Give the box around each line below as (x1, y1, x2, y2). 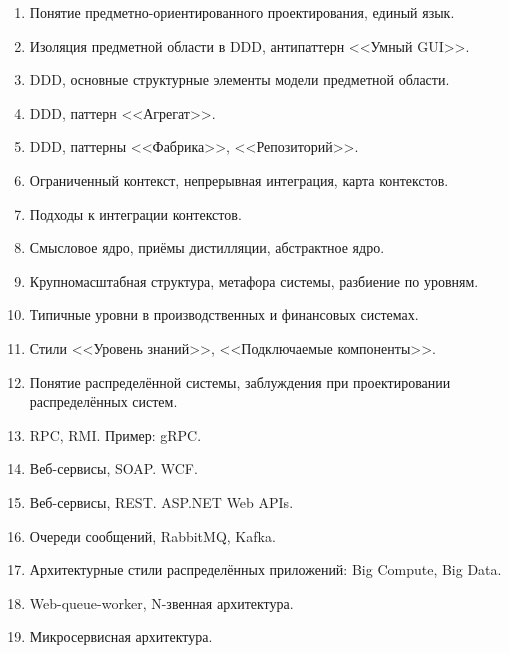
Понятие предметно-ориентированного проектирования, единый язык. (29, 2, 455, 22)
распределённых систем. (29, 391, 178, 412)
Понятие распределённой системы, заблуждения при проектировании (29, 371, 451, 392)
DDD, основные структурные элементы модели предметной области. (29, 69, 450, 90)
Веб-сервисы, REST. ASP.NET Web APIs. (29, 491, 294, 512)
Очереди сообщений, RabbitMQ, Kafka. (29, 525, 276, 546)
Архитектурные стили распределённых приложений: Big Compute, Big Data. (29, 559, 502, 580)
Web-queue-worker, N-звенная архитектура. (29, 592, 294, 613)
